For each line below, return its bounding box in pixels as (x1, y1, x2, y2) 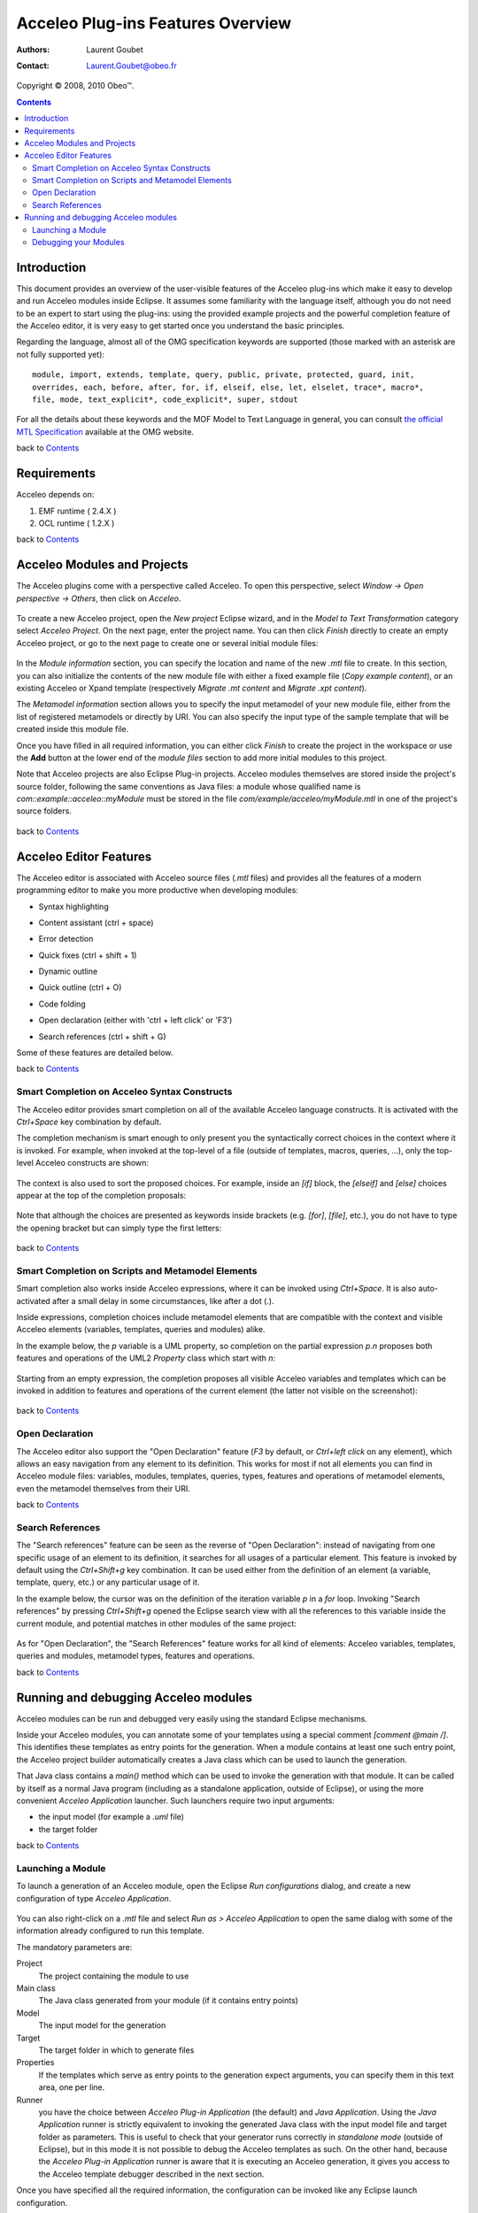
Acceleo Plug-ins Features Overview (16, 13, 292, 33)
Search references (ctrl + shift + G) (38, 1031, 167, 1042)
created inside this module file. (16, 724, 129, 735)
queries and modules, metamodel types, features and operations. (16, 1651, 256, 1662)
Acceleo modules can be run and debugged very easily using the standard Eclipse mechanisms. (16, 1713, 367, 1723)
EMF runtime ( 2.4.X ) (38, 505, 117, 516)
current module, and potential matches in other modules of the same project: (16, 1618, 297, 1629)
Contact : (16, 60, 50, 71)
